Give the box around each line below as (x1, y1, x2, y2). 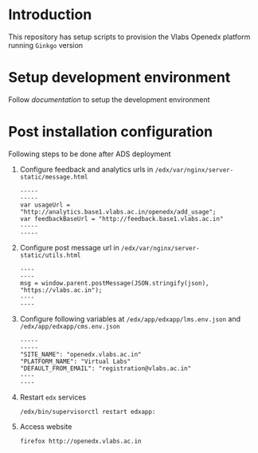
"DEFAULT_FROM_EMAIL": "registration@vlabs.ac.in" (19, 364, 192, 372)
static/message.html (19, 173, 88, 181)
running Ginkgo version (8, 40, 84, 49)
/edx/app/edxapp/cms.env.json (19, 322, 121, 330)
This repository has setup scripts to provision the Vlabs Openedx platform (8, 32, 251, 41)
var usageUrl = (19, 201, 71, 209)
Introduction (8, 6, 92, 24)
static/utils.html (19, 251, 81, 259)
